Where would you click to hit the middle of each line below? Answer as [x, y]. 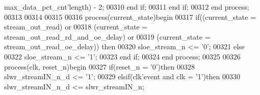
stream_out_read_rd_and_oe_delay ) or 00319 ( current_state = [107, 36]
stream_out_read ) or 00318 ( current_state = [76, 27]
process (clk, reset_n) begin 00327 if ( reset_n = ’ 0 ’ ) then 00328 [99, 66]
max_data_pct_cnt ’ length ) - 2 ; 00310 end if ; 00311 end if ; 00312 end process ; [127, 7]
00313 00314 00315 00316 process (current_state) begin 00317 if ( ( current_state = [130, 17]
